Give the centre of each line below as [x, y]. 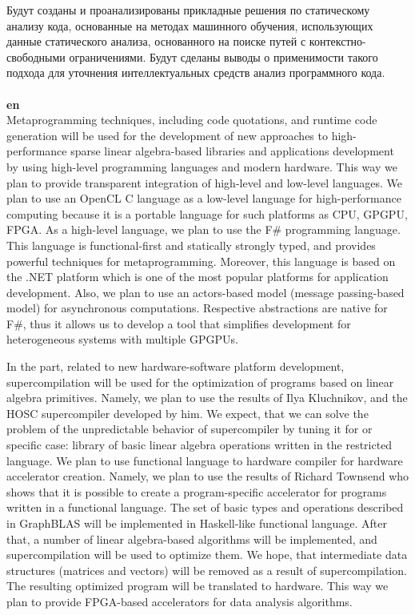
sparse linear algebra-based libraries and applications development [232, 151]
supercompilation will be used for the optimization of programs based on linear [200, 382]
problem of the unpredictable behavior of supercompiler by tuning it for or [190, 429]
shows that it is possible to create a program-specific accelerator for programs [197, 491]
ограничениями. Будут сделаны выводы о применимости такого [223, 56]
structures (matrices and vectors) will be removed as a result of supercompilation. [207, 570]
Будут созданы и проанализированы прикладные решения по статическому [188, 10]
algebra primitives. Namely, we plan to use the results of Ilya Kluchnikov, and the [207, 398]
